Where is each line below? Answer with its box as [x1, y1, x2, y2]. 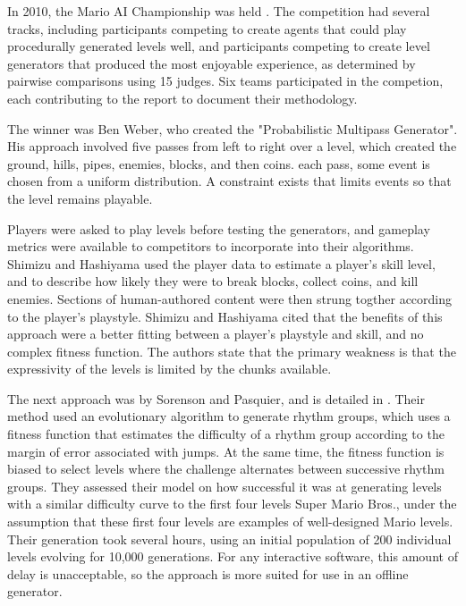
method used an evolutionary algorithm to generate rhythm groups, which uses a [7, 407, 451, 425]
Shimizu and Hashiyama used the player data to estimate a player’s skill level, [7, 254, 436, 273]
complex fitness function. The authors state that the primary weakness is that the [7, 341, 456, 360]
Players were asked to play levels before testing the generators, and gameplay [7, 219, 430, 238]
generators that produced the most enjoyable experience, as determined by [7, 54, 416, 72]
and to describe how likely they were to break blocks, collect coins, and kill [7, 272, 419, 290]
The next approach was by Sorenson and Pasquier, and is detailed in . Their [7, 389, 425, 408]
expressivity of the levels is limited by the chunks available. [7, 359, 332, 378]
